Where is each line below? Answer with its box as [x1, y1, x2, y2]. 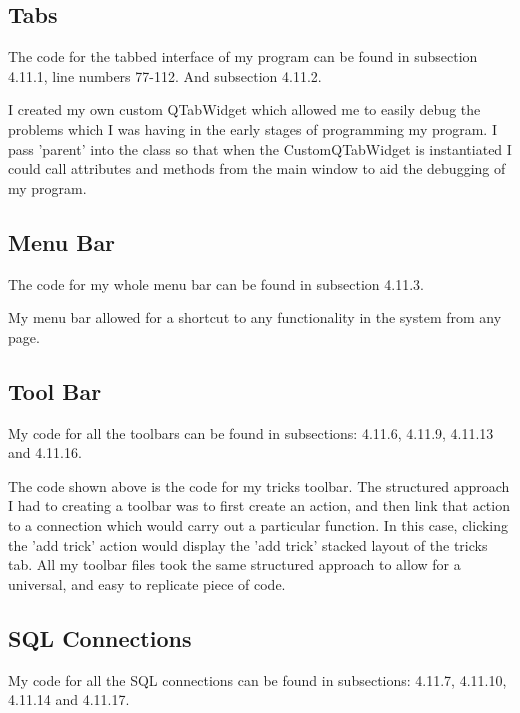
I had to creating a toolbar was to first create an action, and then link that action [8, 495, 510, 516]
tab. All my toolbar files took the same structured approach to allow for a [8, 554, 461, 575]
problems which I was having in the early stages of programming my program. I [8, 118, 497, 139]
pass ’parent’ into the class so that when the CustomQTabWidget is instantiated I [8, 138, 512, 159]
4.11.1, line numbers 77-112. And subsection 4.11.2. [8, 65, 322, 86]
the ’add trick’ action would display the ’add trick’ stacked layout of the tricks [8, 534, 488, 555]
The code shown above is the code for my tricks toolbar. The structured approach [8, 475, 510, 496]
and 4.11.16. [8, 442, 82, 463]
